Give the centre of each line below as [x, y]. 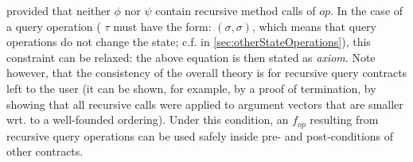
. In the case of [366, 10]
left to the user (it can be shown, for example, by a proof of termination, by [191, 88]
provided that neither [58, 10]
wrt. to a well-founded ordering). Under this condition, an [148, 120]
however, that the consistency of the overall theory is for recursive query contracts [207, 73]
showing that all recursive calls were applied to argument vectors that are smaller [205, 104]
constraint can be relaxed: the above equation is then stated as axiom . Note [191, 57]
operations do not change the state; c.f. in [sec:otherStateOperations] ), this [189, 42]
